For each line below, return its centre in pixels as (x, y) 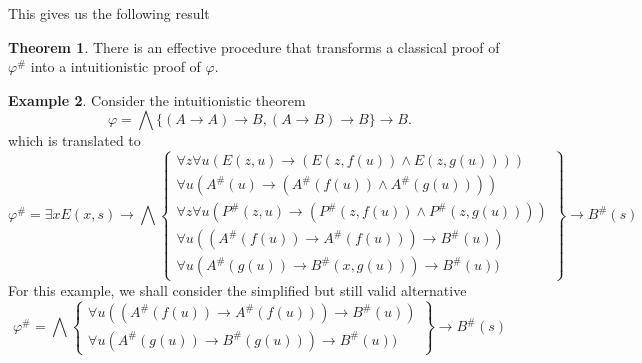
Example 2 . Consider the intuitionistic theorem (157, 99)
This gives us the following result (109, 13)
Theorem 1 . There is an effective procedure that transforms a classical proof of (254, 46)
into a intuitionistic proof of (115, 66)
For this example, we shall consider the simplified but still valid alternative (237, 289)
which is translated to (74, 140)
